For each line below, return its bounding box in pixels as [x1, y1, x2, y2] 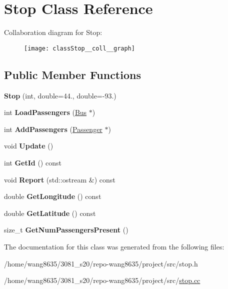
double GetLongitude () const [4, 191, 101, 201]
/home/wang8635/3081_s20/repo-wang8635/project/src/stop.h [4, 258, 198, 268]
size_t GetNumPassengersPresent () [4, 224, 128, 235]
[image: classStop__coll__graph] [24, 44, 135, 52]
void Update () [4, 140, 53, 151]
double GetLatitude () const [4, 207, 96, 218]
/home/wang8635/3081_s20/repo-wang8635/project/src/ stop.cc [4, 275, 200, 285]
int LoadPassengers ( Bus [4, 107, 87, 117]
